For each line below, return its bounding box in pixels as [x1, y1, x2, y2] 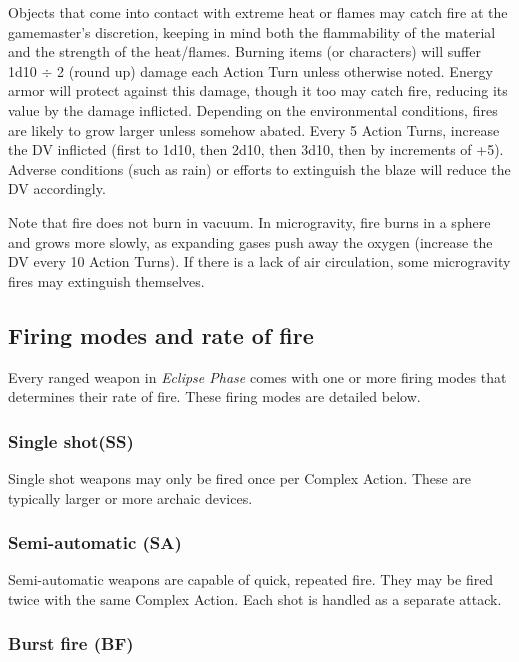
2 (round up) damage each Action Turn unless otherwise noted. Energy [57, 60, 493, 81]
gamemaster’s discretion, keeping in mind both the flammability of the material [8, 21, 496, 42]
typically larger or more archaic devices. [8, 487, 253, 508]
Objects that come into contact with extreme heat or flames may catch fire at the [8, 2, 508, 22]
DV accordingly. [8, 178, 106, 199]
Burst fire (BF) [8, 631, 134, 656]
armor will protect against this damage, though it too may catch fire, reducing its [8, 80, 508, 101]
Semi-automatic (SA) [8, 530, 182, 555]
